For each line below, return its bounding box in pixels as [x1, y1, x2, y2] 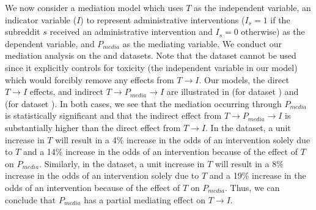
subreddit [5, 25, 40, 38]
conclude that [5, 193, 56, 206]
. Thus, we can [225, 181, 280, 193]
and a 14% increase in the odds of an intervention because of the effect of [23, 145, 298, 158]
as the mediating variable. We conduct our [122, 37, 282, 50]
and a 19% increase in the [209, 169, 306, 182]
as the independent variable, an [194, 1, 311, 13]
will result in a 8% [215, 157, 284, 170]
